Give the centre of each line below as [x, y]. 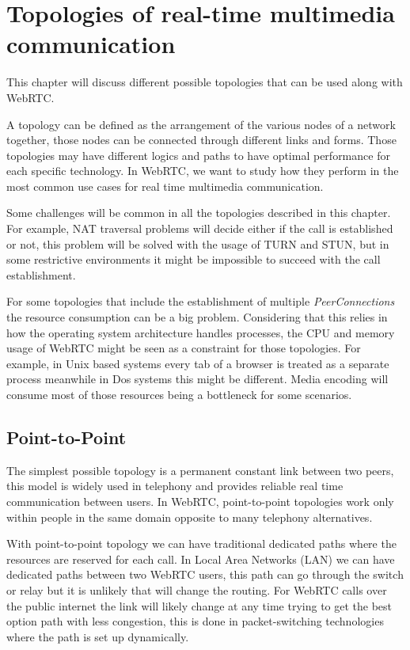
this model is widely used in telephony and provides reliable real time [175, 486]
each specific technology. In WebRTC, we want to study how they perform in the [203, 171]
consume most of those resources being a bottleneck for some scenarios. [179, 394]
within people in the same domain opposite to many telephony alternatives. [190, 517]
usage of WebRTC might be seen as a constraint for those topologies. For [184, 348]
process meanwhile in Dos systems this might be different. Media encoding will [197, 379]
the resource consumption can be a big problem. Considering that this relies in [197, 317]
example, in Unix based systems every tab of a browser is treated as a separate [198, 363]
